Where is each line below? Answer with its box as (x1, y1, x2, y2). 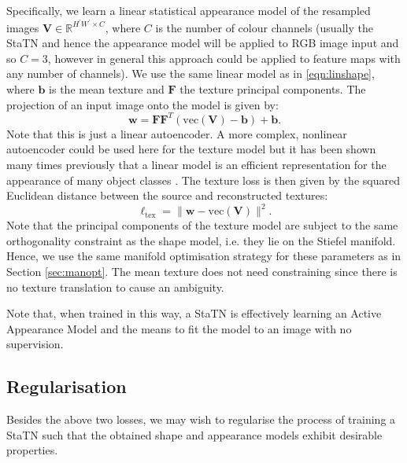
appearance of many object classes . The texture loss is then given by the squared (6, 171, 400, 188)
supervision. (6, 336, 64, 352)
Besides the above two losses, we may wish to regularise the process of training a (6, 411, 396, 428)
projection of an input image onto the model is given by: (6, 96, 279, 112)
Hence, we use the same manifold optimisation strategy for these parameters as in (6, 248, 401, 264)
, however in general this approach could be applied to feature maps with (47, 50, 401, 66)
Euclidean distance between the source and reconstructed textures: (6, 187, 328, 204)
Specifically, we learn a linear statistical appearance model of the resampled (6, 2, 371, 18)
